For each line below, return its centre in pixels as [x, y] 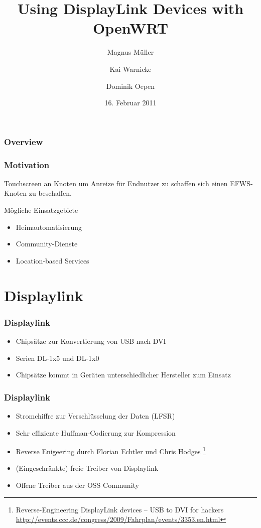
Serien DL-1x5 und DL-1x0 [57, 358]
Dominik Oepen [130, 86]
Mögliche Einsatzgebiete [41, 210]
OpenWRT [130, 28]
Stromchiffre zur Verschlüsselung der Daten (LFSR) [95, 415]
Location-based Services [52, 260]
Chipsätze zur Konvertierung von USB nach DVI [91, 341]
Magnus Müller [130, 52]
